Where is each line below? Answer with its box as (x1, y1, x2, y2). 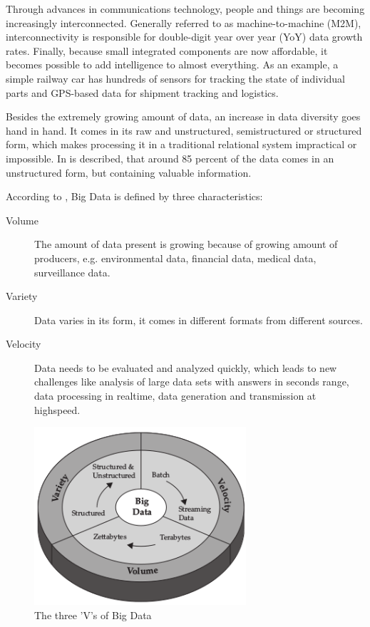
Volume (6, 212, 38, 227)
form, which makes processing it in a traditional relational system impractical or (6, 137, 357, 152)
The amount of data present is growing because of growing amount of (34, 237, 338, 252)
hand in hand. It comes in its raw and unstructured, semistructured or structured (6, 123, 362, 138)
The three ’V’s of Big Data (34, 607, 152, 622)
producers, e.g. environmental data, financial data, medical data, (34, 250, 317, 265)
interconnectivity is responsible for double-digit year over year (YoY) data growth (6, 29, 363, 44)
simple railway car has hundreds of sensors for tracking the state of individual (6, 71, 346, 85)
